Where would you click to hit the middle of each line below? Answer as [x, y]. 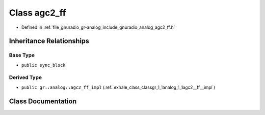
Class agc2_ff [38, 13]
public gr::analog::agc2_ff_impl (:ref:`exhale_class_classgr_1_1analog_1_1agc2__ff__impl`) [118, 87]
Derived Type [25, 77]
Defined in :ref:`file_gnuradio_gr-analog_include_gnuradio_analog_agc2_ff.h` [98, 27]
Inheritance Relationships [49, 41]
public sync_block [43, 65]
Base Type [22, 55]
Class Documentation [43, 101]
